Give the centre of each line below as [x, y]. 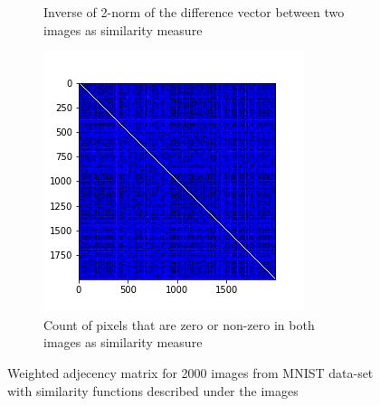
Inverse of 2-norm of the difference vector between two [194, 12]
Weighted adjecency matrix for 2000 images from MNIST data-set [190, 372]
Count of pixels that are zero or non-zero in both [179, 324]
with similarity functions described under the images [153, 390]
